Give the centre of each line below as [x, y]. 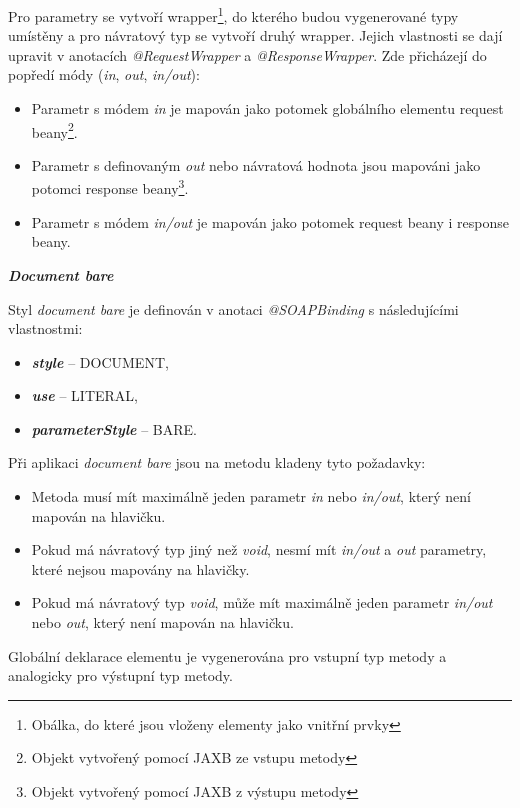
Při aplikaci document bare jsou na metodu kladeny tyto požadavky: [217, 462]
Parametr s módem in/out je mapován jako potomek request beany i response [270, 221]
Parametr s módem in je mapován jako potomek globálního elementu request [267, 108]
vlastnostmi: [45, 328]
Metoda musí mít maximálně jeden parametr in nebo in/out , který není [251, 496]
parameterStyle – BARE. [114, 428]
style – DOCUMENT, [100, 361]
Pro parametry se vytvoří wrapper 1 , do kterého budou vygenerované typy [233, 14]
